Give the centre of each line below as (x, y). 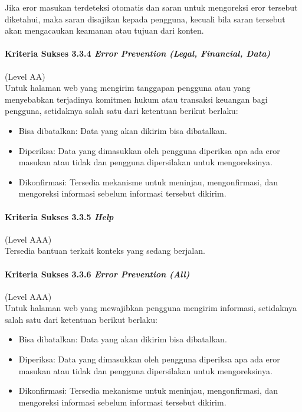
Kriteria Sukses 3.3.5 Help (59, 216)
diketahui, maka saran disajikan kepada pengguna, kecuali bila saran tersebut (145, 19)
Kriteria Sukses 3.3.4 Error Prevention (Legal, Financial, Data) (138, 53)
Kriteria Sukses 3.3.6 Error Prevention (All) (97, 274)
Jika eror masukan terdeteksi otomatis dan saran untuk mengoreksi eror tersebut (151, 7)
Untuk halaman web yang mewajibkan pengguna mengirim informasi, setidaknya (151, 308)
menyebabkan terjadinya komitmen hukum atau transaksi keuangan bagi (136, 99)
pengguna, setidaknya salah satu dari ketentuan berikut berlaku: (122, 111)
